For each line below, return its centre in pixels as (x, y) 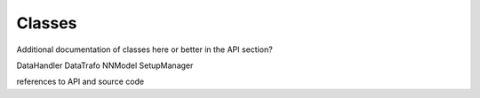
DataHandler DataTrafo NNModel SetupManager (105, 65)
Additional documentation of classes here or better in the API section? (144, 49)
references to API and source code (80, 82)
